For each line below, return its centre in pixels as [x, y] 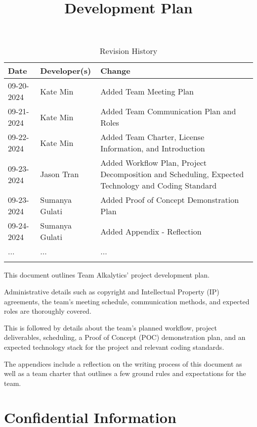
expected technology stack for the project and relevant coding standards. [114, 347]
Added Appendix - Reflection [151, 231]
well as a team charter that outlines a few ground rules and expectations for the [125, 373]
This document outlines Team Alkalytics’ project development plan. [107, 275]
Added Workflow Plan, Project [154, 163]
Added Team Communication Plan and [168, 111]
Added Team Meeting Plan [147, 91]
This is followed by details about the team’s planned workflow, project [110, 327]
